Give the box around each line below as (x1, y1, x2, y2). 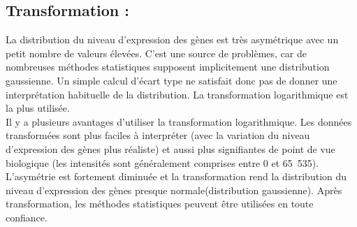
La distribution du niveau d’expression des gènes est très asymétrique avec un (6, 32, 339, 47)
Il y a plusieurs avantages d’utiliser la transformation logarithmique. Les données (6, 114, 352, 129)
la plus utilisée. (6, 101, 70, 115)
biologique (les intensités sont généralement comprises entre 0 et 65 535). (6, 155, 319, 170)
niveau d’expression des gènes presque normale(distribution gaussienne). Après (6, 182, 342, 197)
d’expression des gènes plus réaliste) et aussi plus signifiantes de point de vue (6, 141, 335, 156)
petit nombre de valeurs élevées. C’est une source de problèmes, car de (6, 45, 307, 60)
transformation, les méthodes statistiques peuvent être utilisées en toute (6, 196, 314, 211)
